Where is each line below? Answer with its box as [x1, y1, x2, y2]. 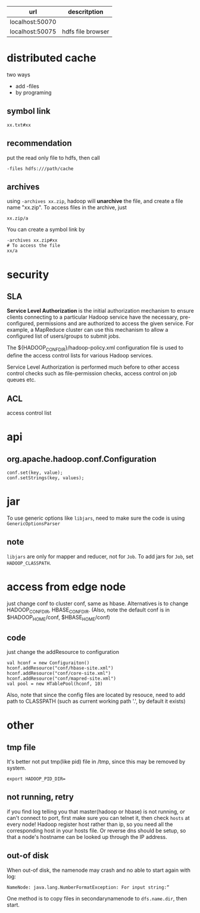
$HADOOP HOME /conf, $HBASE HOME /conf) [7, 614, 111, 622]
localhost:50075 [10, 27, 57, 35]
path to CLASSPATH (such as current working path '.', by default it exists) [7, 698, 186, 705]
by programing [15, 89, 52, 96]
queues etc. [7, 376, 36, 384]
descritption [68, 8, 104, 16]
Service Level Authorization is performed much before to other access [7, 363, 180, 371]
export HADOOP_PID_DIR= [7, 776, 66, 782]
